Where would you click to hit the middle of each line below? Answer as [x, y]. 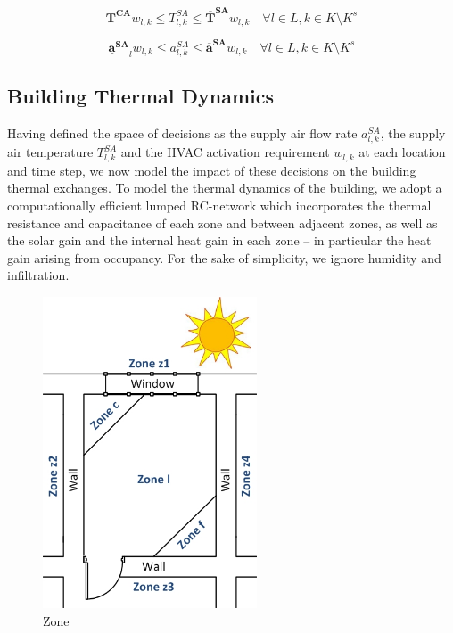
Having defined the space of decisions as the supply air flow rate [182, 133]
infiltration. [38, 275]
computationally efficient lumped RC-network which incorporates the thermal [219, 206]
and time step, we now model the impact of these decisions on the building [212, 170]
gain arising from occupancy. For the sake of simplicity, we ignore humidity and [224, 257]
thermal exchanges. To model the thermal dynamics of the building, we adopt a [225, 188]
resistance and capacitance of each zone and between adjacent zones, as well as [222, 222]
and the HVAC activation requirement [225, 152]
